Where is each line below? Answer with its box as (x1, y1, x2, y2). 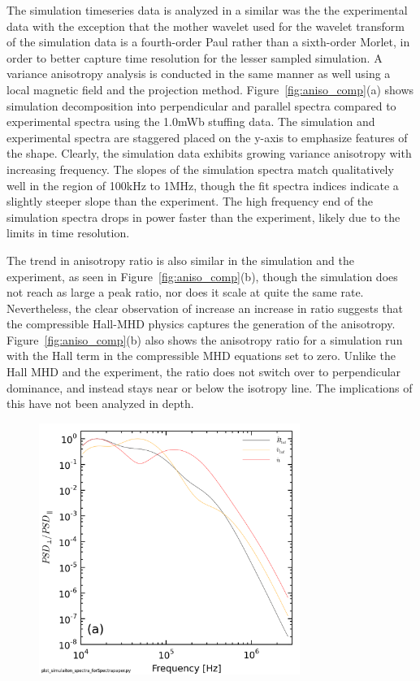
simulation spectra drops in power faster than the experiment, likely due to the (6, 208, 401, 225)
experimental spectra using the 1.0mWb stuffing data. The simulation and (6, 113, 375, 130)
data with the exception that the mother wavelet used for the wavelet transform (6, 17, 405, 34)
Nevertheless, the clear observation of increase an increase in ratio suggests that (6, 299, 404, 316)
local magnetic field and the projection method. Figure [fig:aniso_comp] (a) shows (6, 80, 414, 98)
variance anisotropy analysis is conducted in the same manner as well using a (6, 65, 391, 82)
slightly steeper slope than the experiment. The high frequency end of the (6, 193, 374, 210)
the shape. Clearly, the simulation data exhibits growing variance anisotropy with (6, 145, 412, 162)
